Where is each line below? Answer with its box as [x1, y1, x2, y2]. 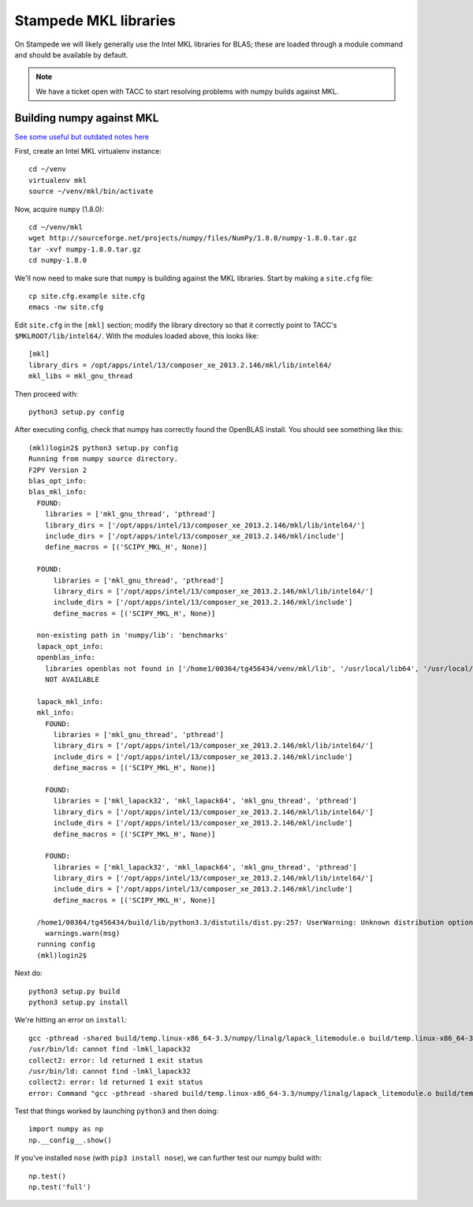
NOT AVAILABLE [44, 675, 100, 684]
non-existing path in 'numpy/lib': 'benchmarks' [36, 631, 229, 640]
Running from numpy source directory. [28, 454, 179, 464]
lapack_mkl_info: [36, 697, 104, 706]
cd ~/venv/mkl [28, 222, 83, 232]
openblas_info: [36, 653, 95, 662]
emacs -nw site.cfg [28, 303, 104, 311]
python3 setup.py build [28, 986, 121, 996]
